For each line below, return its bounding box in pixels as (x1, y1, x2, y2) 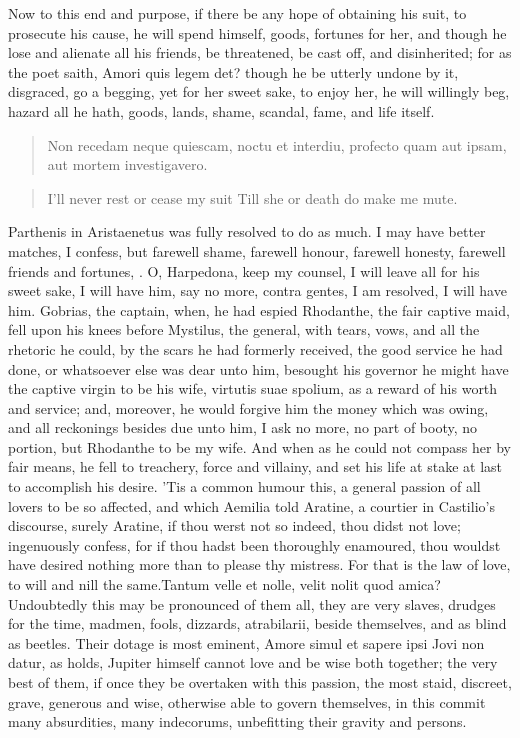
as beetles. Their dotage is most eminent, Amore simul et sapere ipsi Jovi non (8, 632, 485, 653)
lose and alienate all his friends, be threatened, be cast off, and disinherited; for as (8, 42, 512, 63)
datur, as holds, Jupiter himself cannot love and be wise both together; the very (8, 652, 498, 673)
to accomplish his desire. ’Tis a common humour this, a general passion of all (8, 476, 481, 497)
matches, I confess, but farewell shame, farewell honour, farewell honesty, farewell (8, 240, 506, 261)
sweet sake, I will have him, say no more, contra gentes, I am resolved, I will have (8, 280, 507, 301)
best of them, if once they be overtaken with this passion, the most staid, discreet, (8, 672, 512, 692)
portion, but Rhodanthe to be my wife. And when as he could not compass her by (8, 436, 511, 457)
